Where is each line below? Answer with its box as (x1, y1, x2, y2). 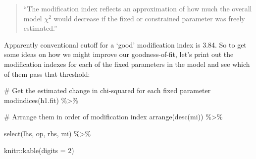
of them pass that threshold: (4, 68, 90, 79)
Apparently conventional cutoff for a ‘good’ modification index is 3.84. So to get (4, 39, 247, 50)
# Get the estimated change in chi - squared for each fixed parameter (4, 85, 211, 96)
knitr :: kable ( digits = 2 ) (4, 145, 74, 155)
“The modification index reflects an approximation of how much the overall (23, 3, 252, 13)
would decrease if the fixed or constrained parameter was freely (53, 13, 245, 23)
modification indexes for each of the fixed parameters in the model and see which (4, 58, 250, 69)
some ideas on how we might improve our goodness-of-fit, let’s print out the (4, 49, 234, 59)
